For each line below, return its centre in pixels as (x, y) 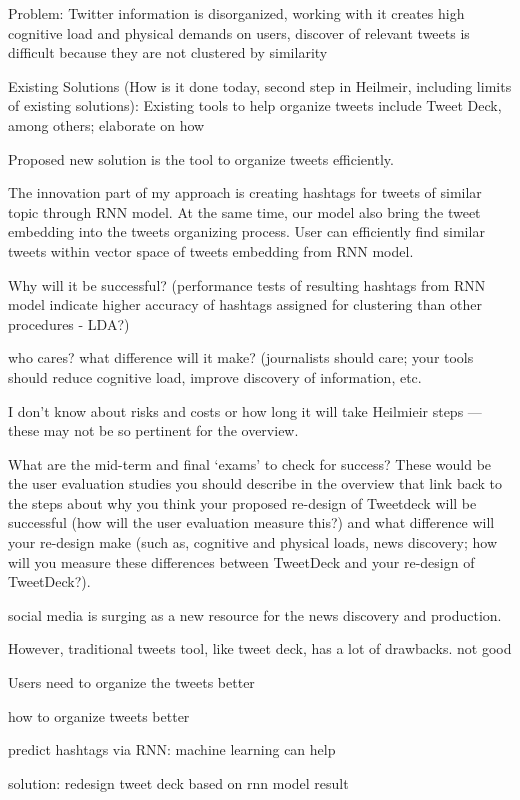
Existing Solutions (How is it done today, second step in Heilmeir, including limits (260, 85)
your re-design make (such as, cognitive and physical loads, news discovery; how (253, 542)
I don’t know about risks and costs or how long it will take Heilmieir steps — (245, 410)
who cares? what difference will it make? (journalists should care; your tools (241, 357)
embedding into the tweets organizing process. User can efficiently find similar (246, 231)
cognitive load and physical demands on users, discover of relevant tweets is (239, 32)
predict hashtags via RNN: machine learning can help (172, 749)
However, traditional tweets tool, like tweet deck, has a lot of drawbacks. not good (260, 648)
